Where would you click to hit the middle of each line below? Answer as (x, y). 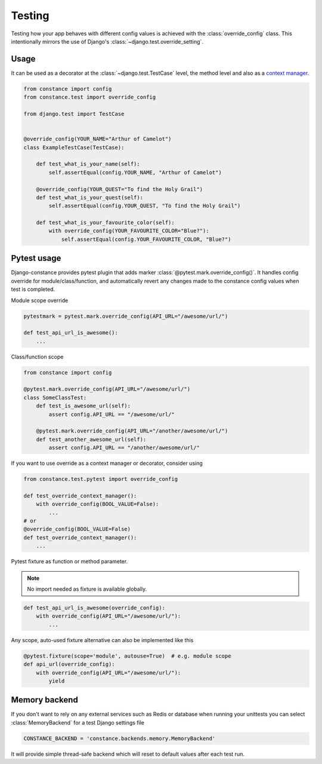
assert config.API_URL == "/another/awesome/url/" (124, 448)
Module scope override (40, 300)
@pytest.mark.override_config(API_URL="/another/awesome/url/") (132, 431)
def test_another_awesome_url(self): (91, 439)
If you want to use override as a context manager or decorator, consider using (107, 464)
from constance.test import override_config (90, 97)
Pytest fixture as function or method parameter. (69, 562)
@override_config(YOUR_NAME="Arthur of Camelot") (97, 139)
